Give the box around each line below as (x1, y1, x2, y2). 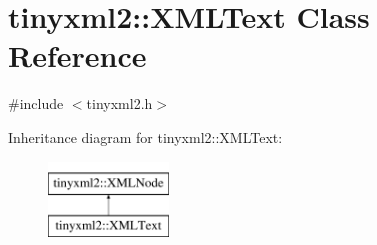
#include (8, 93, 64, 114)
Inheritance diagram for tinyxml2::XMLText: (8, 126, 283, 147)
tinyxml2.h (86, 93, 153, 114)
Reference (8, 35, 147, 76)
